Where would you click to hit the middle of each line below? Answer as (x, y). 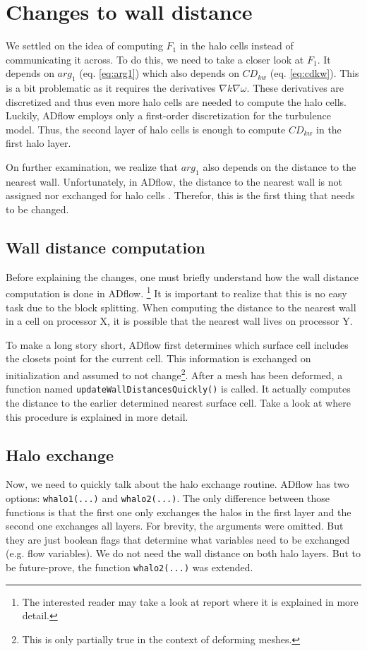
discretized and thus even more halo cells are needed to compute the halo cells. (176, 101)
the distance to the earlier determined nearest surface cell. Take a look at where (178, 402)
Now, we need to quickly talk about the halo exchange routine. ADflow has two (178, 484)
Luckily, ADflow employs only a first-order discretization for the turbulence (168, 115)
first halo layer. (38, 143)
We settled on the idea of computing (84, 46)
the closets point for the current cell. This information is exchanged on (158, 358)
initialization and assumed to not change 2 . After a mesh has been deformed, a (174, 374)
